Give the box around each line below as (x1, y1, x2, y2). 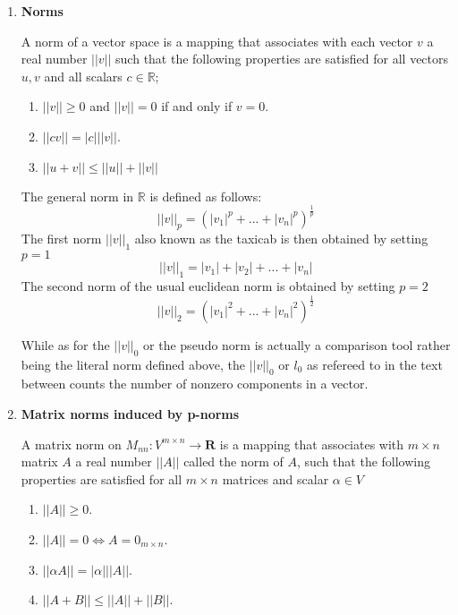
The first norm (21, 229, 102, 248)
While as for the (21, 335, 110, 354)
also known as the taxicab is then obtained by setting (134, 229, 428, 248)
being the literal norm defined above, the (21, 354, 245, 373)
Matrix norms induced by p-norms (21, 405, 240, 423)
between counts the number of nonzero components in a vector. (21, 374, 369, 393)
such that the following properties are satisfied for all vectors (115, 49, 449, 68)
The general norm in (21, 186, 134, 205)
